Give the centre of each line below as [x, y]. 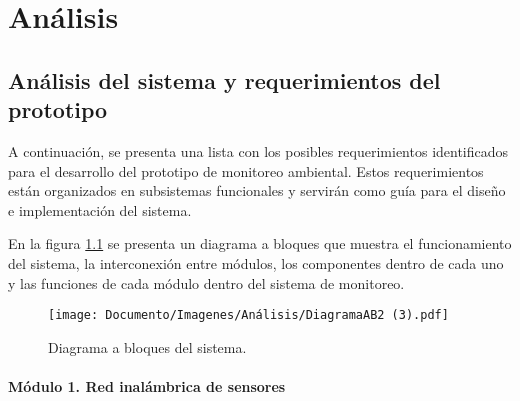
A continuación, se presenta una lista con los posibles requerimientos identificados [258, 150]
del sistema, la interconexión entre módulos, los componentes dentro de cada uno [256, 262]
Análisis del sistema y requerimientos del [224, 79]
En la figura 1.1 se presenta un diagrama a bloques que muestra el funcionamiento [260, 243]
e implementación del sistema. [100, 209]
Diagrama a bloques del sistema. [147, 346]
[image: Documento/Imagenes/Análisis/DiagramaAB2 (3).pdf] [248, 315]
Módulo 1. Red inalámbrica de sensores [147, 385]
